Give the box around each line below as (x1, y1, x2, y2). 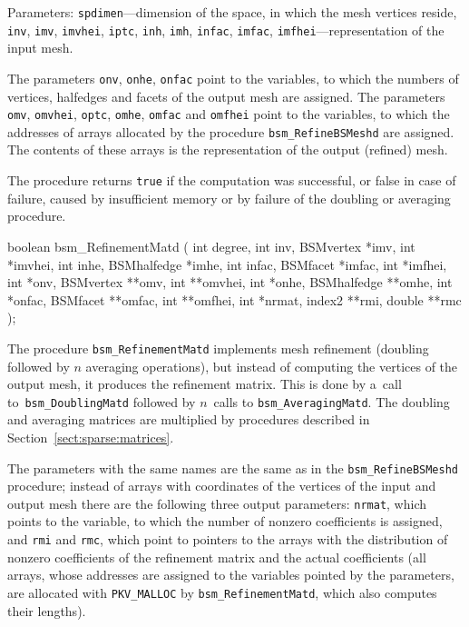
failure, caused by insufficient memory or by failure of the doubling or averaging (7, 188, 451, 207)
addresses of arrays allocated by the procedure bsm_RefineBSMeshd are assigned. (7, 122, 454, 141)
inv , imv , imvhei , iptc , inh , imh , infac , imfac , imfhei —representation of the (7, 20, 445, 39)
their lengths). (7, 601, 86, 620)
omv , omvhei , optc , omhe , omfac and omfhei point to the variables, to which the (7, 104, 450, 124)
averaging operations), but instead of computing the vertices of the (85, 356, 458, 375)
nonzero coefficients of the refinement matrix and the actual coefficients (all (7, 547, 426, 566)
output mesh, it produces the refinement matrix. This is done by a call (7, 374, 402, 393)
